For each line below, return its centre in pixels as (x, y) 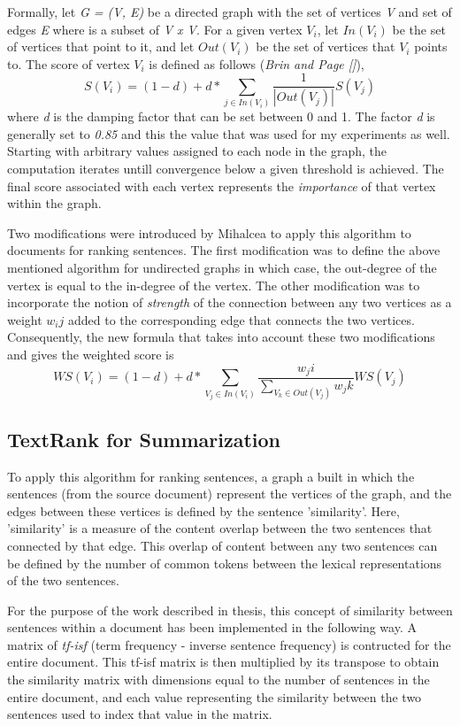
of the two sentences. (63, 580)
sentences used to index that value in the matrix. (140, 714)
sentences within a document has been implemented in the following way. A (212, 627)
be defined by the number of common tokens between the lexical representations (225, 563)
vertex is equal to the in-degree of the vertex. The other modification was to (214, 285)
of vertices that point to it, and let (101, 46)
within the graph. (54, 203)
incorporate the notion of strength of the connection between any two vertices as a (230, 302)
